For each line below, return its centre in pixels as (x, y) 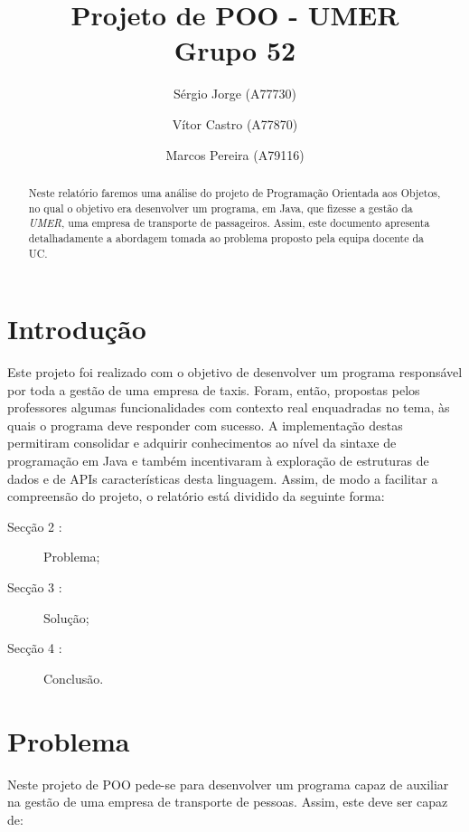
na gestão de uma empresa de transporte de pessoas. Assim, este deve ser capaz (228, 802)
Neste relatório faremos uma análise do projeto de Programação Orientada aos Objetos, (234, 192)
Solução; (66, 617)
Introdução (77, 329)
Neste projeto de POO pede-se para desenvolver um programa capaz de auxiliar (228, 784)
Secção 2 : (35, 526)
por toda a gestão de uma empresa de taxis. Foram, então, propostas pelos (214, 389)
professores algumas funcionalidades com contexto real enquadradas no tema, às (229, 407)
